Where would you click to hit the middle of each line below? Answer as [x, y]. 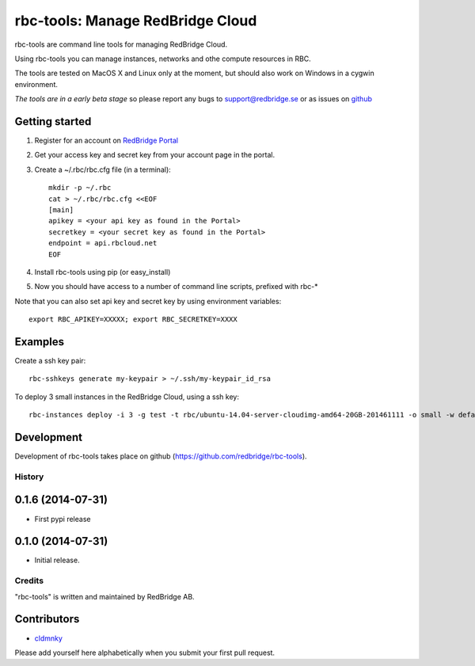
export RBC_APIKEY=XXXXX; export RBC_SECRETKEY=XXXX [133, 320]
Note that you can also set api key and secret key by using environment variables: [148, 301]
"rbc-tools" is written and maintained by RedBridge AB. [104, 596]
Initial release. [57, 560]
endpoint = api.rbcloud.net [103, 243]
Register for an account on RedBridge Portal [106, 141]
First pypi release [63, 519]
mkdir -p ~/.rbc [80, 188]
